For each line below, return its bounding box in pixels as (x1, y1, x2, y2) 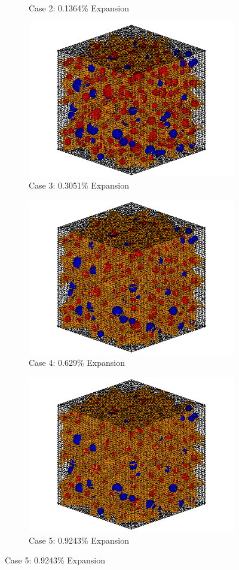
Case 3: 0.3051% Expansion (29, 179, 129, 192)
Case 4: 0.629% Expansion (29, 356, 125, 369)
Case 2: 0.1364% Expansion (29, 2, 129, 14)
